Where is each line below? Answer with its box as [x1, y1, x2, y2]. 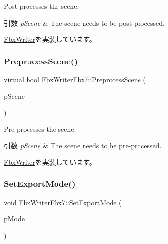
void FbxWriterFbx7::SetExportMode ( [4, 197, 122, 207]
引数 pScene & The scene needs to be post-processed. [4, 17, 165, 28]
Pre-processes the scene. [4, 123, 76, 134]
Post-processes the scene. [4, 1, 79, 11]
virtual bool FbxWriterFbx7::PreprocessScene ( [4, 74, 146, 84]
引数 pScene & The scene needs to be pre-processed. [4, 140, 162, 151]
